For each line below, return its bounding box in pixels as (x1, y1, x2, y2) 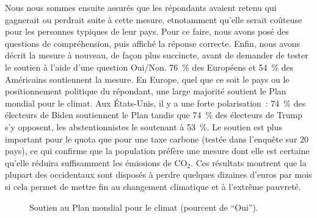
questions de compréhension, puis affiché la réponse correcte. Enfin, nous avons (5, 37, 301, 49)
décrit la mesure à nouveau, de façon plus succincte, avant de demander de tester (5, 49, 308, 62)
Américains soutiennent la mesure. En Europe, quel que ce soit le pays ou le (5, 72, 290, 85)
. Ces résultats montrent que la (191, 156, 307, 169)
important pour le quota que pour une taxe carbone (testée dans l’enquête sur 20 (5, 132, 309, 145)
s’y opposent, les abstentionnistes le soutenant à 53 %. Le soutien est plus (5, 120, 282, 133)
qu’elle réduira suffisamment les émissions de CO (5, 156, 188, 169)
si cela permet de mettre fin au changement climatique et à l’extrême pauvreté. (5, 180, 301, 192)
